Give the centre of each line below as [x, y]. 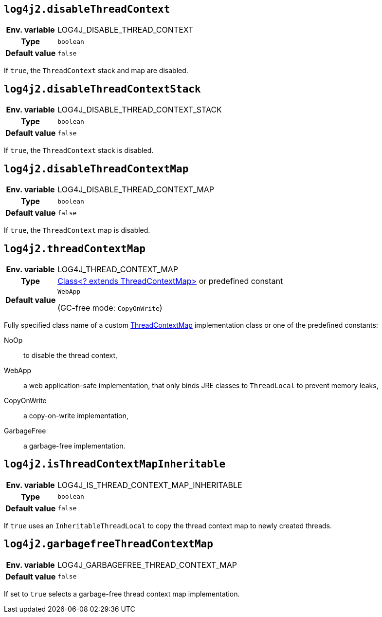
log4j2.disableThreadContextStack [102, 89]
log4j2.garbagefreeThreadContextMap [109, 544]
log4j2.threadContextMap [75, 249]
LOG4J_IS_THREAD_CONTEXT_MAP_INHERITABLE [150, 485]
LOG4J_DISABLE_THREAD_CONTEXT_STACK [140, 110]
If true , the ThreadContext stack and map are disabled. [96, 71]
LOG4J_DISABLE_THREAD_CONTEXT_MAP [136, 190]
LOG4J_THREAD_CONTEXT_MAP [118, 269]
